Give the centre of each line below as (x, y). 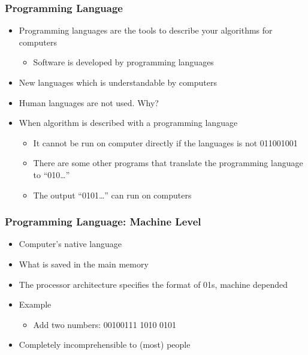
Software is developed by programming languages (123, 62)
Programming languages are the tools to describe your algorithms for (146, 30)
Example (35, 304)
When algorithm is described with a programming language (128, 123)
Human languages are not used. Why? (89, 102)
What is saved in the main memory (84, 264)
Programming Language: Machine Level (103, 222)
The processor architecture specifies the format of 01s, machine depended (153, 284)
